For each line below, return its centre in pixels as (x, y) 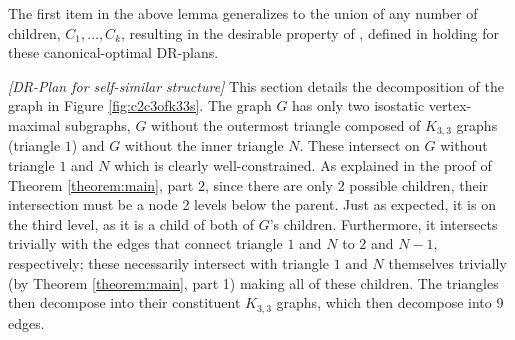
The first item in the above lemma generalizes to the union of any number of (243, 13)
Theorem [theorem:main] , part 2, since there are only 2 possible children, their (248, 184)
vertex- (450, 105)
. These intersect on (359, 145)
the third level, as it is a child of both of (131, 223)
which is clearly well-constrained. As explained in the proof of (303, 165)
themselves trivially (447, 262)
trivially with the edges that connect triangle (145, 243)
